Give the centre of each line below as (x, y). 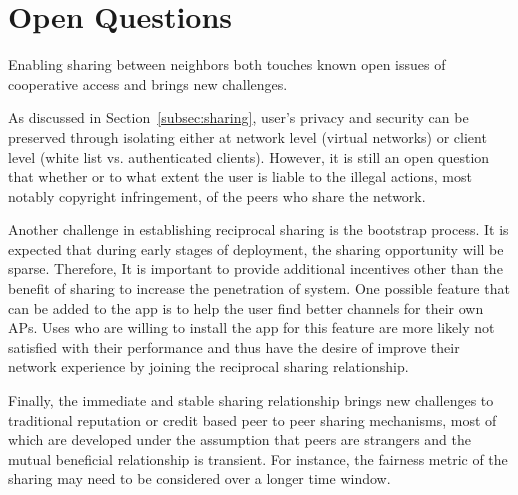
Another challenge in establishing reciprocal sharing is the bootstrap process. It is (258, 229)
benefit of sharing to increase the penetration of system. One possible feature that (259, 288)
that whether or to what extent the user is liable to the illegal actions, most (240, 176)
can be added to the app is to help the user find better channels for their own (246, 307)
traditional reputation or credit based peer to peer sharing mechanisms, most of (252, 419)
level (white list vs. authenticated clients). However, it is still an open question (249, 156)
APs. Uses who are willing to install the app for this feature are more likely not (251, 327)
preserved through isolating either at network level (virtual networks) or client (247, 136)
